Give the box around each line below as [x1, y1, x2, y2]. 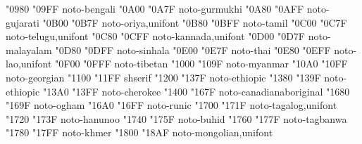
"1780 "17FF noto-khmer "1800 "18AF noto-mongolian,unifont [6, 125, 273, 140]
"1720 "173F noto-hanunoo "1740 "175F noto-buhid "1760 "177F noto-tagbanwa [6, 111, 347, 126]
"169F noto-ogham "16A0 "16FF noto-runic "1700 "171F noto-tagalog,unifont [6, 98, 337, 112]
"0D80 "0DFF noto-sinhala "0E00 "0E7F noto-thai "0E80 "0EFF [55, 42, 331, 57]
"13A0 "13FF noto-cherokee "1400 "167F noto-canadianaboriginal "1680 [42, 84, 350, 98]
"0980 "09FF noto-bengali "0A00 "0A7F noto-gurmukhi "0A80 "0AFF [6, 1, 304, 15]
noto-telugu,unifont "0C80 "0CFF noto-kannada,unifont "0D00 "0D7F [6, 29, 305, 44]
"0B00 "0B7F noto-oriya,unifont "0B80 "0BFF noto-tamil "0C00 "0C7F [42, 15, 347, 30]
